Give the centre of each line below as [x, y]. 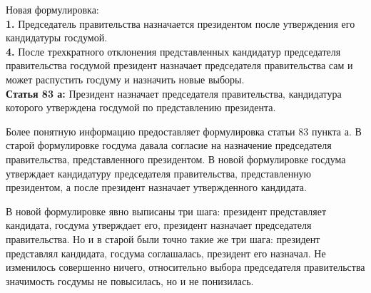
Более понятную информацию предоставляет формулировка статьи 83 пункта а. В [184, 131]
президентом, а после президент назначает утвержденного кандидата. [156, 187]
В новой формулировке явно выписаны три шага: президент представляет [166, 211]
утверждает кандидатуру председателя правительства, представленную [159, 173]
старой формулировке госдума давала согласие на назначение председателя [169, 145]
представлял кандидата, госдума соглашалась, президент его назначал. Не [166, 253]
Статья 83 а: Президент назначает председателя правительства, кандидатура [174, 93]
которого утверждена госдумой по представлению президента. [141, 107]
